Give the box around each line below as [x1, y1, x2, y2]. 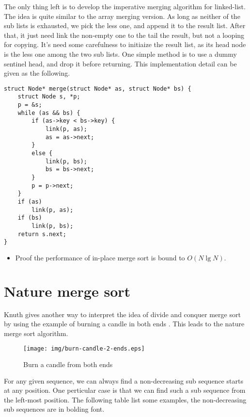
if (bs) [17, 214, 42, 222]
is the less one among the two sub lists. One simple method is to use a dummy [4, 48, 237, 59]
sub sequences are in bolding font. [4, 404, 105, 414]
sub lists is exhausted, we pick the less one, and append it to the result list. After [4, 20, 246, 31]
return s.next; [17, 230, 66, 238]
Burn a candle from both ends [23, 359, 113, 369]
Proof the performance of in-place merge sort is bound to [15, 252, 185, 262]
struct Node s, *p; [17, 93, 80, 100]
